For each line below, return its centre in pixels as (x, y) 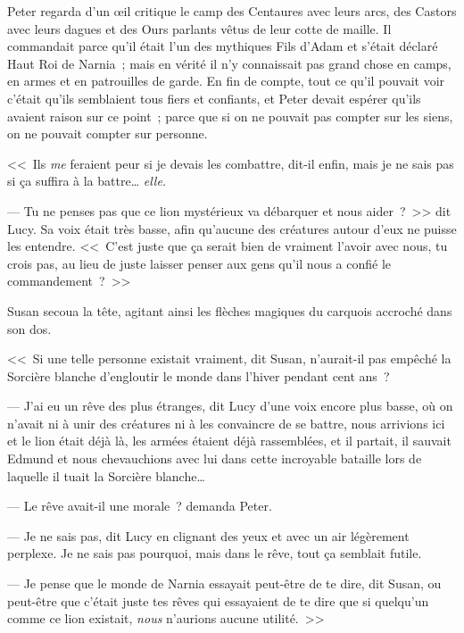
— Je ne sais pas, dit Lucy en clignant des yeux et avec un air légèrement (208, 535)
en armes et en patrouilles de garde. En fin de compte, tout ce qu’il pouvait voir (226, 81)
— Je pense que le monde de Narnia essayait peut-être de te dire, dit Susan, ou (224, 583)
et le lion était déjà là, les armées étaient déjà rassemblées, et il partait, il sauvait (229, 441)
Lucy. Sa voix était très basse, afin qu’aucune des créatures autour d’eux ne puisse (232, 228)
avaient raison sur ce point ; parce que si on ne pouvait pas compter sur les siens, (230, 116)
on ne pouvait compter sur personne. (108, 133)
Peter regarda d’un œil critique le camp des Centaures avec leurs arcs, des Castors (232, 11)
